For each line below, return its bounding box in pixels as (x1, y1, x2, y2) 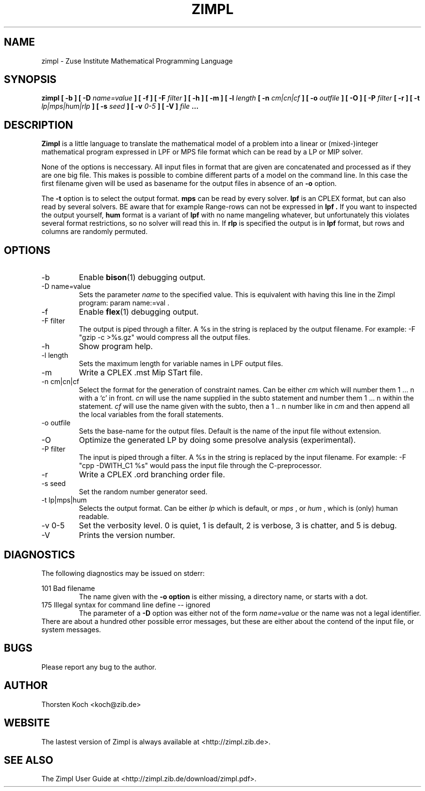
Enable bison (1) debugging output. (79, 272, 206, 283)
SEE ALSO (4, 754, 53, 766)
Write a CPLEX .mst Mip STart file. (79, 368, 203, 378)
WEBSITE (4, 717, 50, 729)
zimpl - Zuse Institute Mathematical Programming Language (41, 56, 233, 65)
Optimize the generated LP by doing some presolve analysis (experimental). (79, 435, 356, 445)
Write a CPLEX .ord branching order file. (79, 470, 225, 480)
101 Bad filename (41, 584, 95, 592)
